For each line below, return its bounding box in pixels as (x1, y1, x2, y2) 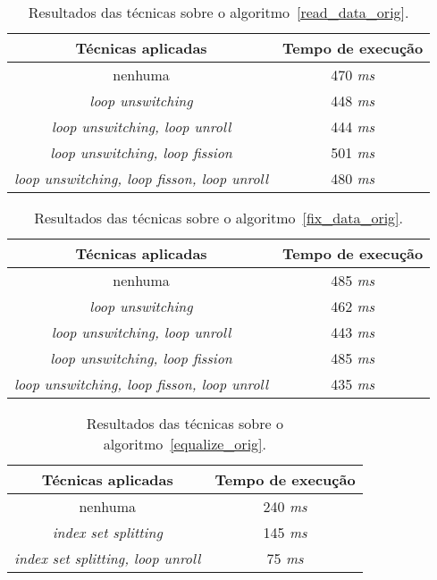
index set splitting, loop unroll (14, 548, 201, 568)
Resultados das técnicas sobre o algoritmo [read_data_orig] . (28, 2, 409, 22)
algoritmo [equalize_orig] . (103, 433, 266, 454)
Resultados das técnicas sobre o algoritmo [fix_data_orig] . (34, 207, 404, 228)
